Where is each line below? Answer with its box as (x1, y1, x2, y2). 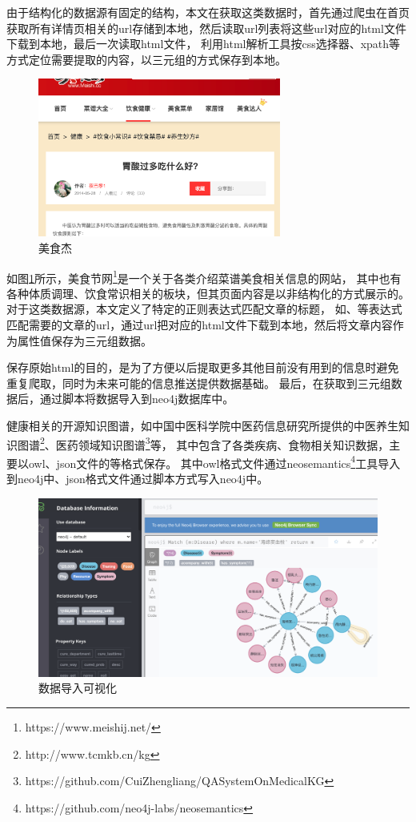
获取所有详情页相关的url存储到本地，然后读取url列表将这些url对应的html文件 (6, 19, 406, 36)
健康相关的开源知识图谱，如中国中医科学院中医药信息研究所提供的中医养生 (6, 417, 398, 433)
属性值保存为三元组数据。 (17, 332, 152, 349)
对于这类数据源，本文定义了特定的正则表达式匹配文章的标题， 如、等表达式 (6, 300, 402, 317)
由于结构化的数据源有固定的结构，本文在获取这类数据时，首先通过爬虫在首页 (6, 4, 410, 20)
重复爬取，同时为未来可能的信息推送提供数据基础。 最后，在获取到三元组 (6, 374, 391, 391)
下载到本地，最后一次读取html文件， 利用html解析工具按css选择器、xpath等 (6, 35, 401, 52)
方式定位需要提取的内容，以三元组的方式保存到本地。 (6, 50, 286, 67)
